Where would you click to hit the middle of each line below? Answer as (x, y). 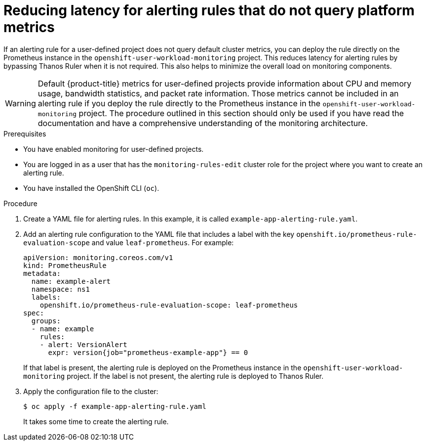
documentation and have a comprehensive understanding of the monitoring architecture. (203, 123)
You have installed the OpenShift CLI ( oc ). (91, 188)
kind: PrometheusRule (65, 265)
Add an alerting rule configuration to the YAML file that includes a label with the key (159, 234)
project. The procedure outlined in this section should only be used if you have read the (241, 113)
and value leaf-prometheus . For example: (163, 242)
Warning (20, 103)
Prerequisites (25, 133)
